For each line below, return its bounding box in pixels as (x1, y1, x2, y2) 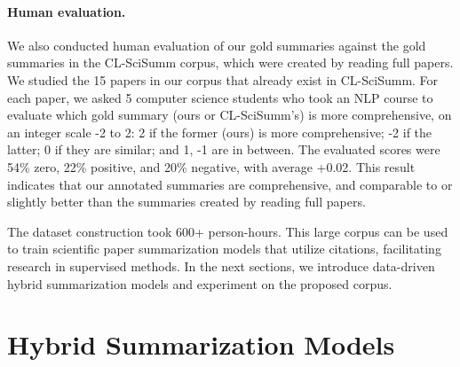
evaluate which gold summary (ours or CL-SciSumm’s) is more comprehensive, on (7, 105, 452, 124)
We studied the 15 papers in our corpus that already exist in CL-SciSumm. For (7, 70, 439, 89)
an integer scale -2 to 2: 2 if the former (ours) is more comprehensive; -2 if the (7, 122, 432, 141)
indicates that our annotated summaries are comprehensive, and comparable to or (7, 175, 453, 193)
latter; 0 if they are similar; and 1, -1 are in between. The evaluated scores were (7, 140, 440, 159)
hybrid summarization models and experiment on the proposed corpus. (7, 274, 393, 293)
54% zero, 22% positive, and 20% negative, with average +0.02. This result (7, 157, 416, 176)
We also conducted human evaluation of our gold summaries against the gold (7, 35, 426, 54)
